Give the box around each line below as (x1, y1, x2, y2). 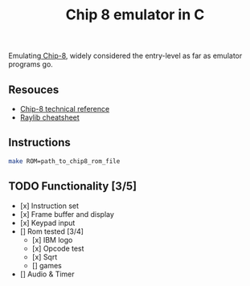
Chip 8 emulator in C (65, 6, 205, 24)
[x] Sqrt (31, 251, 58, 262)
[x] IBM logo (31, 235, 73, 244)
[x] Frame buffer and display (19, 209, 115, 219)
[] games (31, 260, 63, 270)
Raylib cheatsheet (19, 112, 80, 122)
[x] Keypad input (19, 218, 76, 227)
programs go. (8, 59, 54, 69)
